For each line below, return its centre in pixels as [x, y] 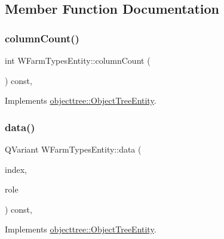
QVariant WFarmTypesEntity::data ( [73, 149]
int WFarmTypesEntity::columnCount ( [78, 60]
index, [16, 169]
